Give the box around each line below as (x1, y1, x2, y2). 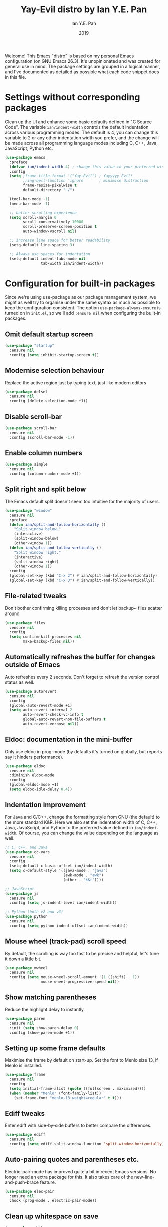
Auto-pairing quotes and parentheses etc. (5, 1155, 139, 1164)
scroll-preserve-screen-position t (23, 224, 97, 229)
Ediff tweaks (5, 1109, 45, 1118)
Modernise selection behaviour (5, 366, 105, 375)
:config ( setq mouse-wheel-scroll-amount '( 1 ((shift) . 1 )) (9, 975, 140, 980)
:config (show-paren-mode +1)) (9, 1030, 75, 1035)
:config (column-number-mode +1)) (9, 471, 81, 476)
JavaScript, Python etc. (5, 145, 53, 151)
